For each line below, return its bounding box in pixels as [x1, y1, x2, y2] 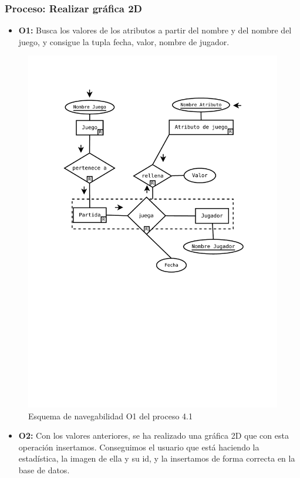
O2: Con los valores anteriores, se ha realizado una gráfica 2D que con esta [18, 429, 289, 442]
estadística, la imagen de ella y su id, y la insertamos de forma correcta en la [18, 452, 295, 465]
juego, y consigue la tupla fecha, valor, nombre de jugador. [18, 35, 230, 48]
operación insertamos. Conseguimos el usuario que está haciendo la [18, 440, 259, 453]
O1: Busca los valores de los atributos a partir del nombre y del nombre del [18, 24, 292, 36]
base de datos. [18, 464, 70, 476]
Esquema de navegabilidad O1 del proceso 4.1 [28, 409, 193, 422]
